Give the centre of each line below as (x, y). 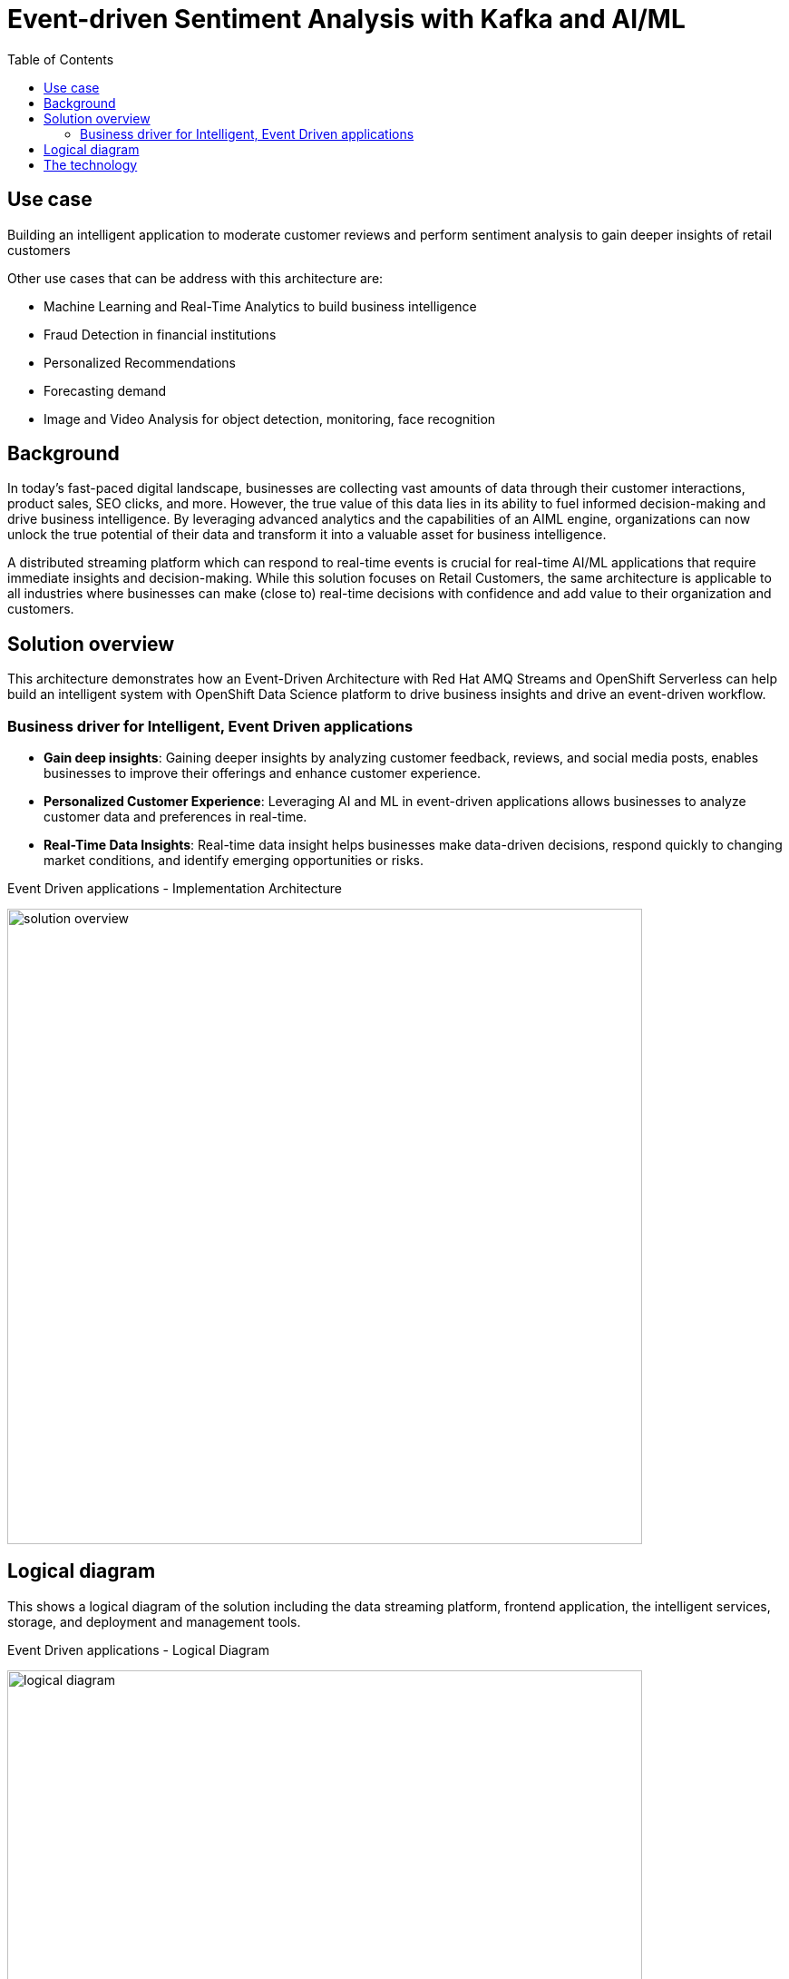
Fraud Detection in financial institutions (160, 334)
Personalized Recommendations (140, 362)
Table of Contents (61, 59)
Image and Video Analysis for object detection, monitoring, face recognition (270, 418)
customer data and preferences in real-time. (175, 817)
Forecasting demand (105, 390)
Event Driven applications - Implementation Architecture (175, 889)
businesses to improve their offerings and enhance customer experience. (263, 773)
